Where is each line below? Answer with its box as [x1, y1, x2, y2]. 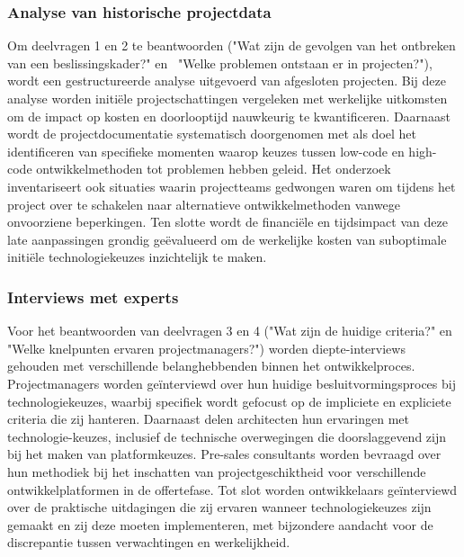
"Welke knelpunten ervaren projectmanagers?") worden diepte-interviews [7, 338, 406, 357]
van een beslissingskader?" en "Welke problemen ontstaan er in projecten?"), [7, 53, 433, 72]
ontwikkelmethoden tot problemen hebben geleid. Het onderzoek [36, 159, 391, 178]
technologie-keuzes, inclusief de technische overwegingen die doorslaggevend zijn [7, 427, 447, 445]
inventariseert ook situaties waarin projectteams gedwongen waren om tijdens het [7, 176, 456, 195]
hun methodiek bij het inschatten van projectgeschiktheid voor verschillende [7, 462, 426, 481]
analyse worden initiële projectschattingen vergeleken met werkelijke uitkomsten [7, 89, 448, 107]
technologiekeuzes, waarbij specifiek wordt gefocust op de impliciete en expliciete [7, 391, 451, 410]
